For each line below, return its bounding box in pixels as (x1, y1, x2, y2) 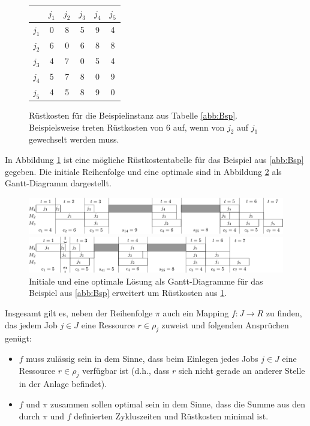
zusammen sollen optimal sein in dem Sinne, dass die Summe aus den (50, 398, 306, 410)
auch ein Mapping (162, 307, 229, 319)
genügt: (5, 332, 32, 345)
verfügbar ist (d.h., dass (82, 364, 170, 376)
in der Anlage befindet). (19, 377, 107, 390)
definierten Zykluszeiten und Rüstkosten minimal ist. (74, 409, 269, 422)
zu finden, (266, 307, 302, 319)
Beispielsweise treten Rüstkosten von (29, 120, 164, 133)
